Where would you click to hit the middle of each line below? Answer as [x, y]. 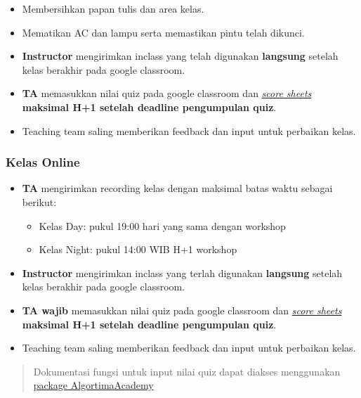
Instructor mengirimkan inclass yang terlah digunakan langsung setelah [182, 272]
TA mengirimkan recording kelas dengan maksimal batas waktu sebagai [177, 188]
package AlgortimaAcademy [93, 385]
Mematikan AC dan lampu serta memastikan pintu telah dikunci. [163, 32]
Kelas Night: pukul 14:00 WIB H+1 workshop [138, 249]
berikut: [39, 201]
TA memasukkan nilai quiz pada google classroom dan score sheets [167, 93]
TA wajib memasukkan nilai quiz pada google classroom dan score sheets [182, 310]
